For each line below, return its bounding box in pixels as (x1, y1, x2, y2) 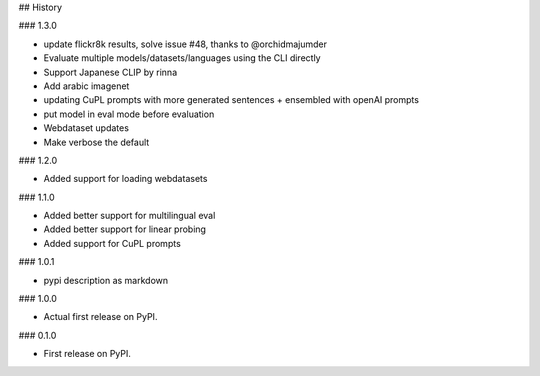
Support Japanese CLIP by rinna (43, 66, 178, 78)
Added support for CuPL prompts (43, 237, 182, 249)
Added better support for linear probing (43, 223, 207, 235)
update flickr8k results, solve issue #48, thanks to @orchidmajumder (43, 38, 328, 50)
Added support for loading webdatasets (43, 173, 208, 185)
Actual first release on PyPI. (43, 311, 158, 323)
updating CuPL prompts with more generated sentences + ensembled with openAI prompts (43, 94, 420, 106)
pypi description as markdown (43, 274, 169, 286)
